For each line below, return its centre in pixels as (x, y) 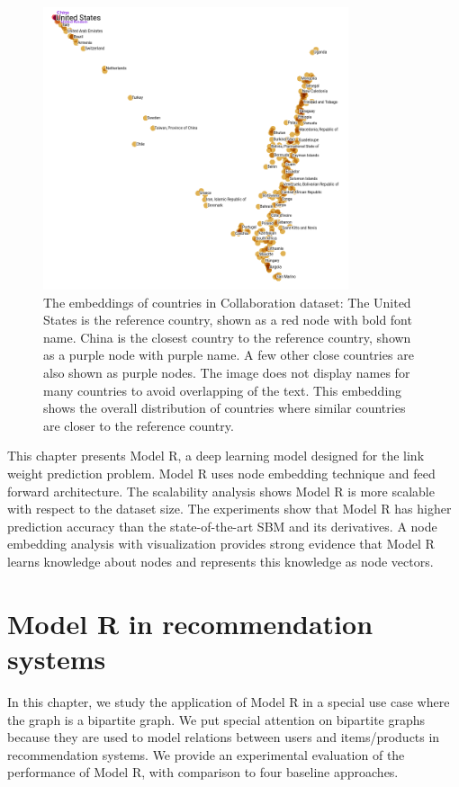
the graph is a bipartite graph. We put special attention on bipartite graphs (216, 719)
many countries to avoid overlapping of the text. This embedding (223, 390)
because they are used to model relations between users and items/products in (224, 737)
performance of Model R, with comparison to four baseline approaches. (203, 772)
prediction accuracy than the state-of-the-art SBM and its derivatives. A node (222, 526)
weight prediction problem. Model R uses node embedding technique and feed (221, 474)
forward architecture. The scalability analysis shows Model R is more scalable (221, 491)
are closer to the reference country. (139, 425)
